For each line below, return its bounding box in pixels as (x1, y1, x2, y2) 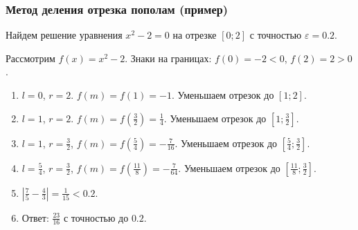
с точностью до (63, 210, 129, 224)
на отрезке (172, 28, 217, 42)
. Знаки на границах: (125, 50, 212, 65)
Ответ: (21, 210, 49, 224)
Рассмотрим (6, 50, 55, 65)
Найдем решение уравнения (6, 28, 123, 42)
